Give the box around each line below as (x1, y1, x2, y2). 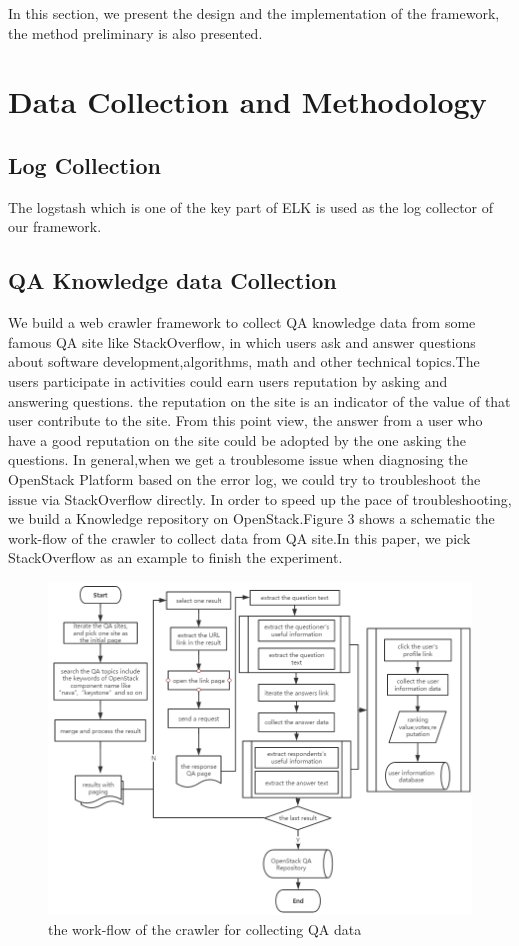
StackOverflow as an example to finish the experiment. (8, 547, 343, 568)
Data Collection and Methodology (8, 81, 487, 122)
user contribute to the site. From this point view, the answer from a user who (8, 410, 483, 431)
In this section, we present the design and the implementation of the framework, (8, 3, 500, 23)
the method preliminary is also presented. (8, 22, 263, 43)
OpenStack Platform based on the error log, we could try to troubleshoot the (8, 468, 481, 489)
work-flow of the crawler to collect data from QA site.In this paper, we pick (8, 527, 471, 548)
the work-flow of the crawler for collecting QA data (48, 918, 362, 939)
